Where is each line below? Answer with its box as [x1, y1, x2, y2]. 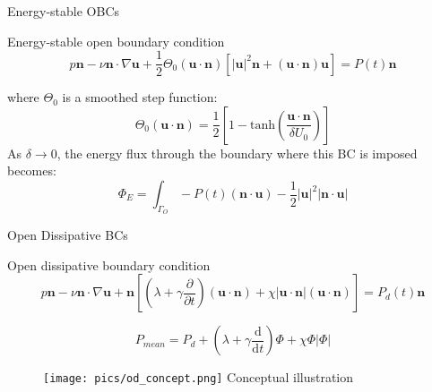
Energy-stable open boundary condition [7, 31, 225, 50]
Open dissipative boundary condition [7, 255, 211, 274]
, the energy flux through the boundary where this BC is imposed [56, 143, 418, 162]
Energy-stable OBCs [7, 2, 120, 20]
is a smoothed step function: [62, 88, 218, 107]
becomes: [7, 161, 56, 180]
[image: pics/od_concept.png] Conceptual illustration [43, 368, 354, 387]
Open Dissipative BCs [7, 226, 128, 244]
